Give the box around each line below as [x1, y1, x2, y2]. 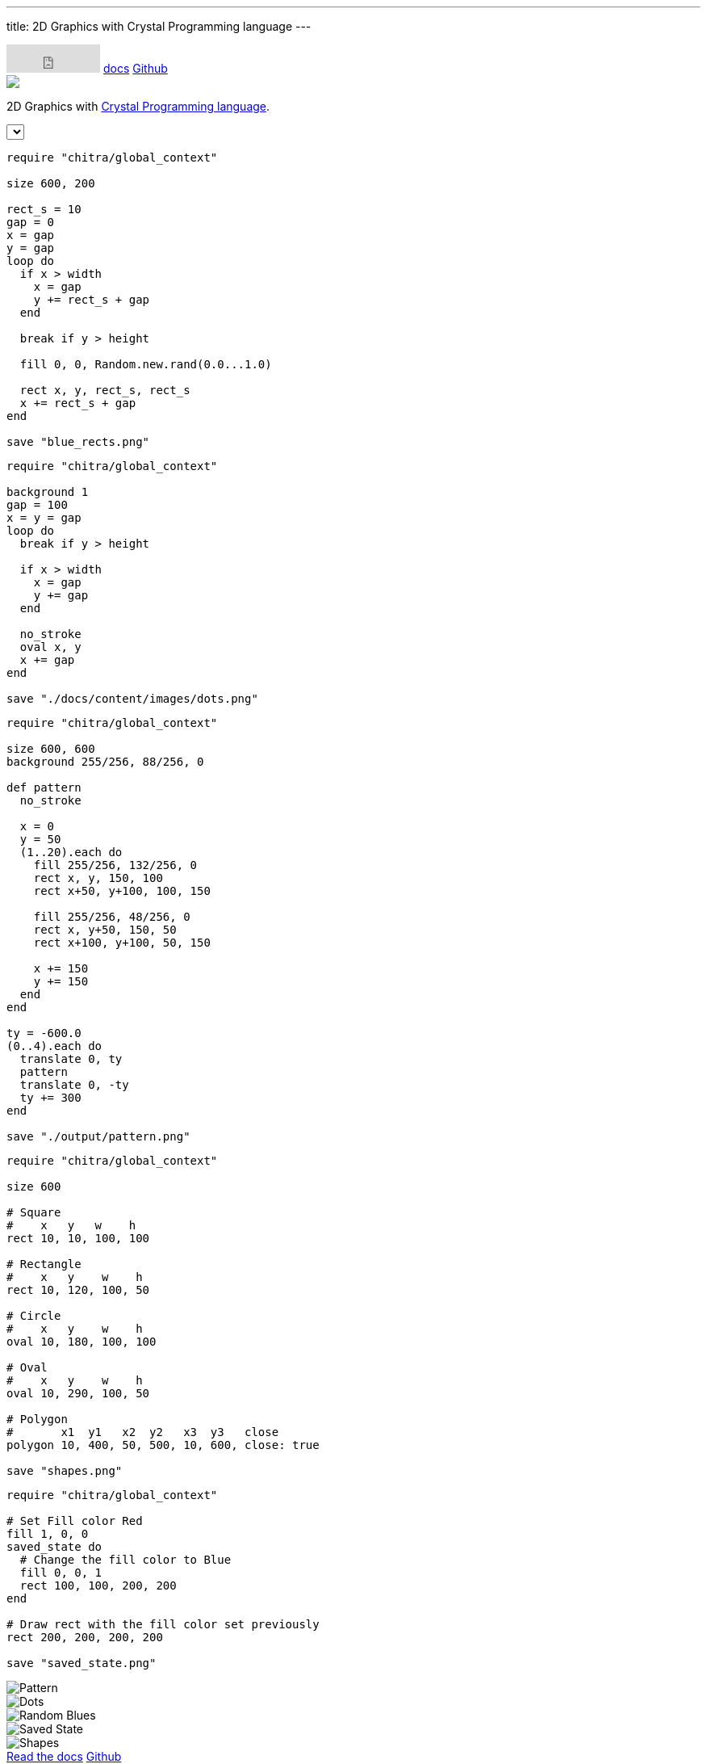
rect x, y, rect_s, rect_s [19, 384, 190, 397]
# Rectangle [6, 1258, 82, 1270]
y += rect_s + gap [33, 293, 150, 306]
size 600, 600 [6, 742, 95, 755]
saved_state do [6, 1540, 102, 1553]
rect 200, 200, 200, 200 [6, 1631, 163, 1644]
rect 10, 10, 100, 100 [6, 1232, 150, 1245]
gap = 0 [6, 216, 55, 229]
